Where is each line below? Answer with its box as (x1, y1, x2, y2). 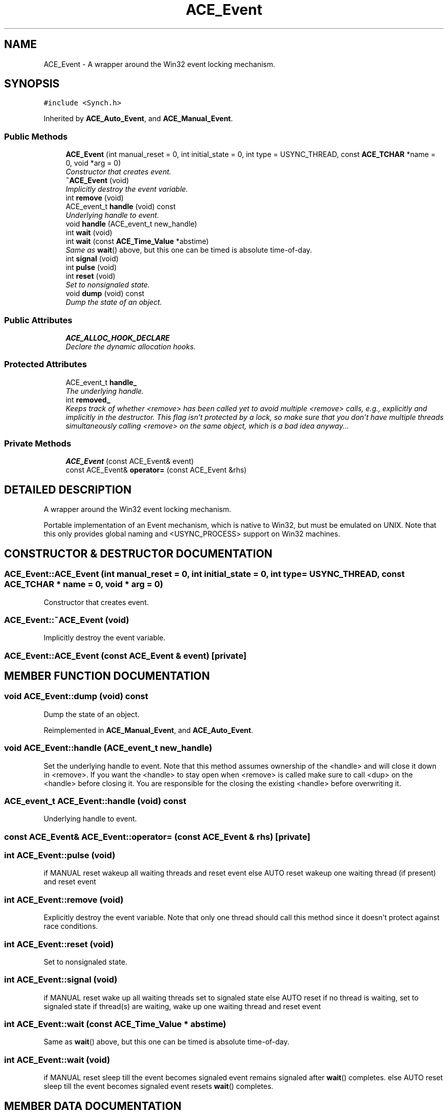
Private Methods (4, 438, 72, 449)
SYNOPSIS (4, 77, 60, 91)
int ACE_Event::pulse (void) (4, 850, 116, 861)
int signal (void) (65, 254, 119, 263)
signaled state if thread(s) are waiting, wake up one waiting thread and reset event (43, 1001, 321, 1011)
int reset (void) (65, 272, 116, 281)
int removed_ (65, 395, 110, 404)
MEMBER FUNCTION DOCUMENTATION (4, 670, 210, 683)
